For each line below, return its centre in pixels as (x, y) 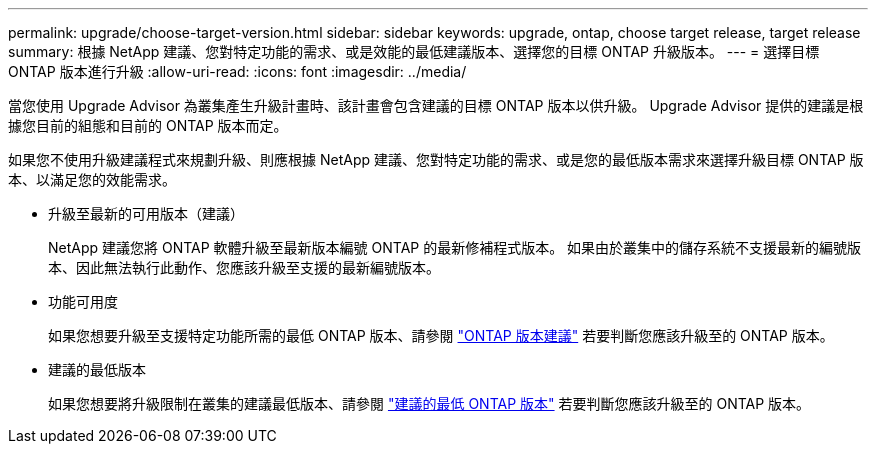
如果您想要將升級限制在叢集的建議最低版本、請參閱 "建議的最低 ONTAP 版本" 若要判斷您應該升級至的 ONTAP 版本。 (429, 403)
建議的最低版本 (97, 369)
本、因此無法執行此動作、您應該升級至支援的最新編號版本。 (244, 267)
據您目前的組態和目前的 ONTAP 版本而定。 (148, 125)
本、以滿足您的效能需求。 (92, 179)
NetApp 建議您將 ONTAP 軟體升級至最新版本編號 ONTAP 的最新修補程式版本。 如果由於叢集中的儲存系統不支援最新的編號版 (455, 247)
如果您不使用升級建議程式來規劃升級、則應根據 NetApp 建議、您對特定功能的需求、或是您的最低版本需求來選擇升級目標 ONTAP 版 (436, 159)
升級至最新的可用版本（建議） (146, 213)
